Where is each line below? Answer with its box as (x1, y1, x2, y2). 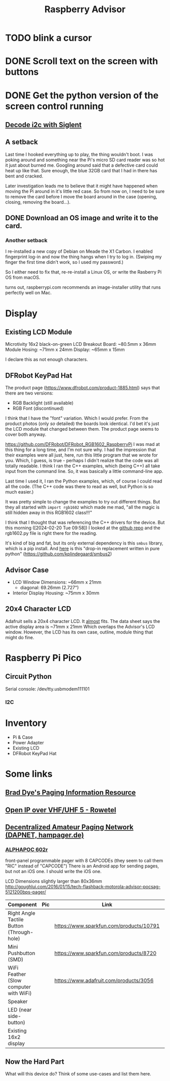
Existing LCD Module (5, 328, 72, 337)
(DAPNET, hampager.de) (5, 831, 84, 839)
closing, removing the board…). (5, 199, 71, 205)
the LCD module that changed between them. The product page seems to (5, 426, 159, 432)
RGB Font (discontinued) (12, 405, 64, 411)
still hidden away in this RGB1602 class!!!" (5, 509, 93, 516)
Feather (8, 971, 26, 978)
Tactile (8, 916, 24, 923)
